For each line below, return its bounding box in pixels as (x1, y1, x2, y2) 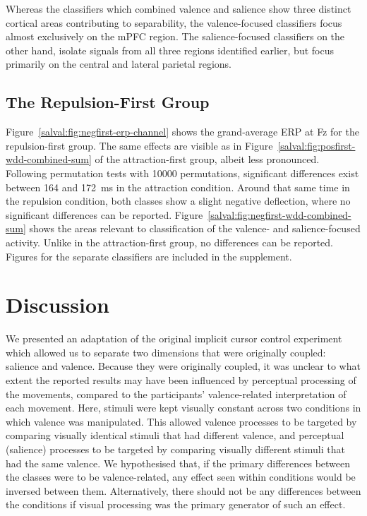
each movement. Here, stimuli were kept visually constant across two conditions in (6, 400, 361, 415)
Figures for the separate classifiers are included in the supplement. (6, 248, 292, 263)
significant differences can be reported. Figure (6, 207, 203, 222)
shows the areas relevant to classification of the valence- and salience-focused (29, 221, 361, 236)
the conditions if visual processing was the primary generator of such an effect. (6, 497, 346, 512)
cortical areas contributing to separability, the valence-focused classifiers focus (6, 15, 342, 30)
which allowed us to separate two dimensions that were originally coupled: (6, 344, 326, 359)
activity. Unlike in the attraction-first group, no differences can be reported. (6, 234, 333, 249)
